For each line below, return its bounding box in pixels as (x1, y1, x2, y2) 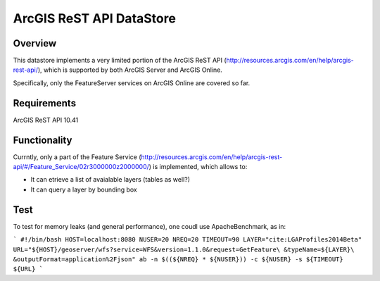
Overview (13, 37, 57, 49)
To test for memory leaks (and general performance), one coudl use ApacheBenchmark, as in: (13, 222, 286, 230)
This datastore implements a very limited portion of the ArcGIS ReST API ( (13, 56, 227, 65)
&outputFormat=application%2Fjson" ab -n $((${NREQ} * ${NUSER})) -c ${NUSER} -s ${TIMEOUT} (13, 255, 344, 263)
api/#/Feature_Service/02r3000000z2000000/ (13, 163, 149, 171)
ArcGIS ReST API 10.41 (13, 115, 79, 124)
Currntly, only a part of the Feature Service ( (13, 152, 141, 161)
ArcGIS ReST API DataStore (13, 11, 176, 26)
